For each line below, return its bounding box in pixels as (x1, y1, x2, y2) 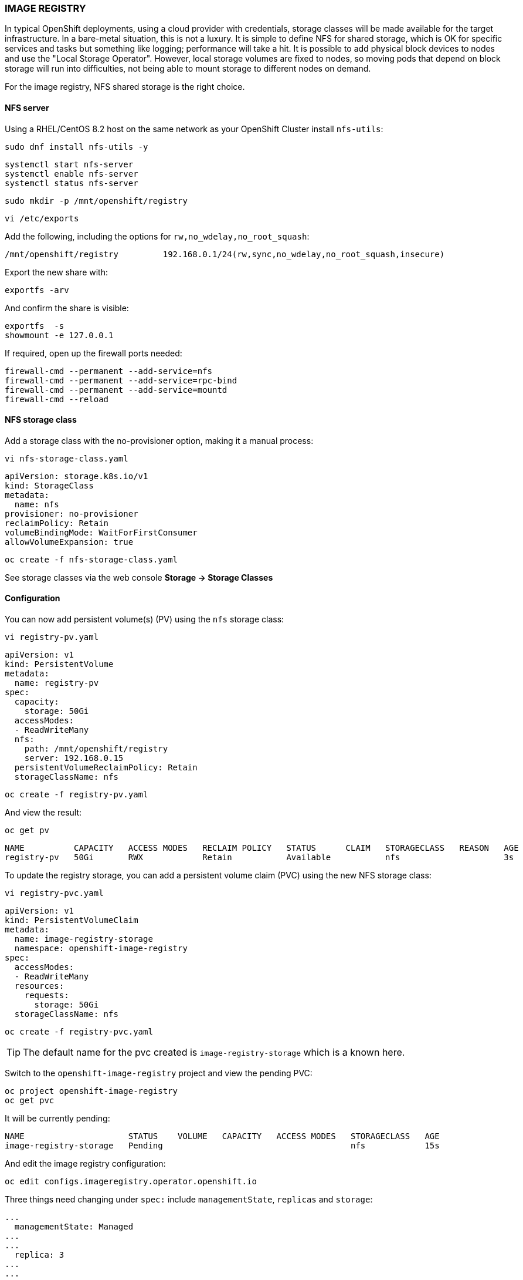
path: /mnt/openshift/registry (24, 744, 168, 754)
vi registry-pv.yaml (5, 632, 99, 642)
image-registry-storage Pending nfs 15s (5, 1141, 440, 1151)
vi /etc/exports (5, 213, 79, 223)
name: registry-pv (14, 678, 99, 688)
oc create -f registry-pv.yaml (5, 790, 148, 800)
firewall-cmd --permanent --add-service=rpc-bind (5, 375, 237, 385)
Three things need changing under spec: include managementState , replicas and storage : (5, 1194, 373, 1205)
